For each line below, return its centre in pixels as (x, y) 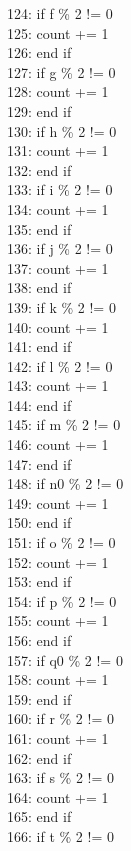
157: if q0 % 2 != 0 (65, 659)
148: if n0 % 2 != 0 (65, 483)
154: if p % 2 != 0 (62, 600)
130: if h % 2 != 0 (62, 130)
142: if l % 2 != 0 (60, 365)
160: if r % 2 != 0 (60, 718)
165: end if (39, 816)
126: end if (39, 52)
